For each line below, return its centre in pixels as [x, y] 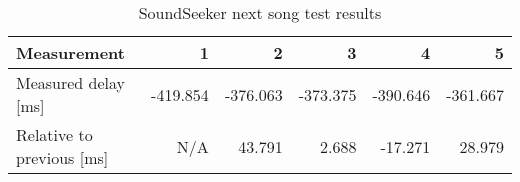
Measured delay [71, 82]
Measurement [70, 52]
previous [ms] [62, 157]
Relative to [54, 134]
